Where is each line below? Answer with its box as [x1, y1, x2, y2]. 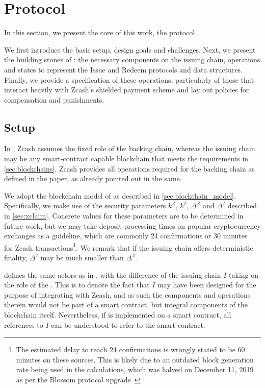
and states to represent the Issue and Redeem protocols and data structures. [4, 64, 243, 75]
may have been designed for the [157, 279, 256, 290]
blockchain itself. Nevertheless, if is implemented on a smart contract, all [4, 309, 231, 320]
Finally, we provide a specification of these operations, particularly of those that [4, 74, 254, 85]
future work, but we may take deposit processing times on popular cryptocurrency [4, 220, 261, 231]
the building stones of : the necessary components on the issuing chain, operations [4, 54, 260, 65]
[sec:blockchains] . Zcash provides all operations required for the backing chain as [4, 163, 255, 174]
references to [4, 319, 43, 330]
